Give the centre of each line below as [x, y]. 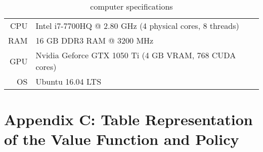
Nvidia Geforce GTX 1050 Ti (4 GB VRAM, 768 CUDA [136, 55]
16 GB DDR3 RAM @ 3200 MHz [95, 40]
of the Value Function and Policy [122, 139]
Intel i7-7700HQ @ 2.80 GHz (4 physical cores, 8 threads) [137, 26]
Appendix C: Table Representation [128, 119]
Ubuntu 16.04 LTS [69, 81]
